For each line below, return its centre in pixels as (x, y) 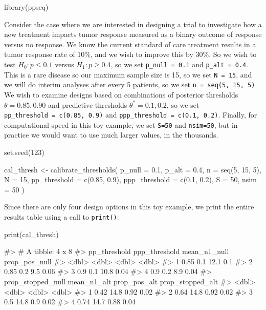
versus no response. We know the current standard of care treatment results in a (130, 44)
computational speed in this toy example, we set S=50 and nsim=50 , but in (121, 124)
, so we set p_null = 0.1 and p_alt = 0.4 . (180, 64)
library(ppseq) (26, 7)
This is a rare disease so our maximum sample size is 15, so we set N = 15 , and (128, 74)
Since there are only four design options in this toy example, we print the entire (129, 207)
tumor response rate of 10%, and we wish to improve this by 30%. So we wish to (130, 54)
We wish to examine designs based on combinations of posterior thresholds (121, 94)
